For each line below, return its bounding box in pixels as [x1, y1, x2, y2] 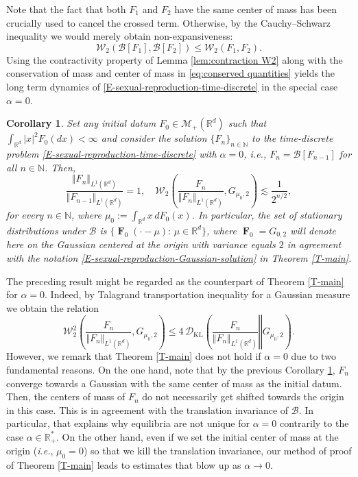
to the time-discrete [252, 131, 333, 145]
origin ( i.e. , [6, 443, 53, 458]
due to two [291, 349, 336, 363]
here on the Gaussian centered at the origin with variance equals [6, 237, 276, 252]
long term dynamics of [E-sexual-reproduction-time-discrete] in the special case [6, 79, 338, 93]
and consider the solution [101, 131, 207, 145]
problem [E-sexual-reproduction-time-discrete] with [6, 146, 217, 160]
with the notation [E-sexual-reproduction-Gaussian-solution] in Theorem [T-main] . [6, 250, 352, 265]
